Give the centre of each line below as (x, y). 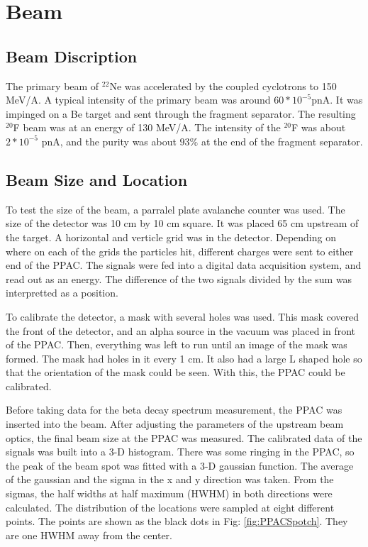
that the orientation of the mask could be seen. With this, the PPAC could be (175, 372)
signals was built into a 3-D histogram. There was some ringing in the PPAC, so (180, 452)
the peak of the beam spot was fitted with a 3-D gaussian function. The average (180, 465)
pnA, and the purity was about (109, 141)
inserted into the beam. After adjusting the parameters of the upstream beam (175, 424)
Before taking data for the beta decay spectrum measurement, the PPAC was (174, 410)
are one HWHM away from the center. (89, 535)
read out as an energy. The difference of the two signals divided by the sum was (179, 278)
